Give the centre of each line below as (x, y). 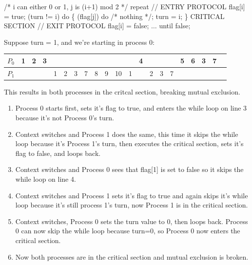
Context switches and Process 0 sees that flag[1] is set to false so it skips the (129, 169)
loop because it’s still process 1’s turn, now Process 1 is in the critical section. (132, 205)
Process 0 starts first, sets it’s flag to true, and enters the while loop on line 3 (131, 108)
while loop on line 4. (46, 179)
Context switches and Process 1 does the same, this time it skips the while (127, 134)
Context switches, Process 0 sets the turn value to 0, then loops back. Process (132, 221)
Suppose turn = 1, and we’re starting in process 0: (79, 42)
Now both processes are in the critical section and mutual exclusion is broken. (132, 256)
